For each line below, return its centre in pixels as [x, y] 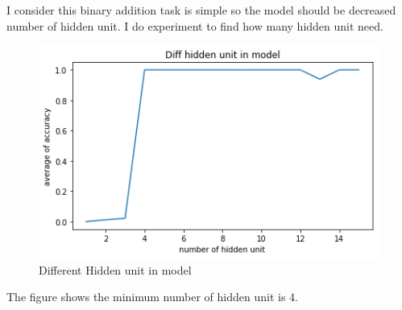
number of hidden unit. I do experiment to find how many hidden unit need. [195, 25]
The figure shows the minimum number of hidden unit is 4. [152, 297]
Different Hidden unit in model [115, 269]
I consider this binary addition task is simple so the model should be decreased [201, 10]
